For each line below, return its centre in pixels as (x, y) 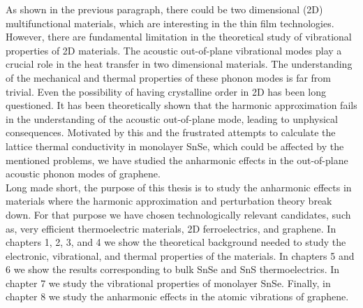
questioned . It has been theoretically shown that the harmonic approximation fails (181, 105)
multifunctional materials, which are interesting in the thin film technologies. (170, 23)
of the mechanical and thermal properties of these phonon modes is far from (169, 77)
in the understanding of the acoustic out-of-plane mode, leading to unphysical (172, 118)
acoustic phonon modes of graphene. (83, 174)
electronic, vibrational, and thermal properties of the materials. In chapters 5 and (180, 255)
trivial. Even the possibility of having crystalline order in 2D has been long (166, 91)
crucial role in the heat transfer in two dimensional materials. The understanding (179, 64)
